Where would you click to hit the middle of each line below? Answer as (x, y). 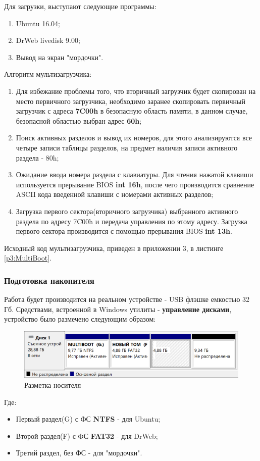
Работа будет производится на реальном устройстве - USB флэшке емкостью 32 (127, 299)
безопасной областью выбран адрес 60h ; (79, 120)
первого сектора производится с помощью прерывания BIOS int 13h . (124, 231)
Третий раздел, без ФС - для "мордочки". (79, 453)
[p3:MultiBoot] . (28, 258)
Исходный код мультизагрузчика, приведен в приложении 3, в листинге (114, 248)
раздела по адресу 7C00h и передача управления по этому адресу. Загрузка (132, 221)
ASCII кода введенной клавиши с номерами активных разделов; (115, 194)
